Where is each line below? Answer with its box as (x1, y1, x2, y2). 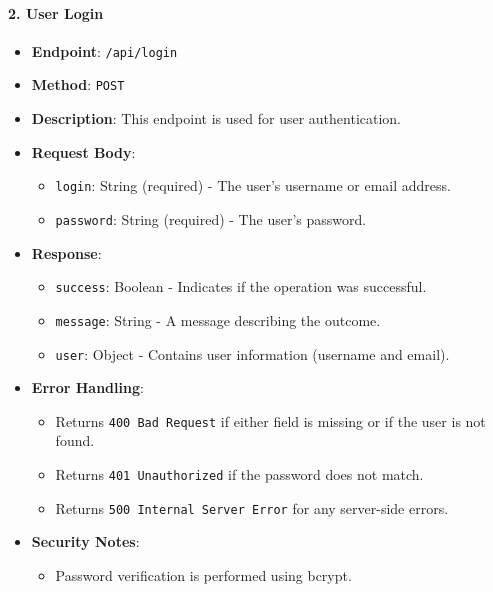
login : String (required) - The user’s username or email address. (55, 175, 451, 196)
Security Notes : (31, 531, 140, 552)
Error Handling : (31, 377, 144, 398)
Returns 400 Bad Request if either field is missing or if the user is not (55, 410, 486, 431)
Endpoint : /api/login (31, 40, 178, 61)
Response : (31, 242, 102, 263)
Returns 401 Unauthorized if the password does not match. (55, 464, 424, 485)
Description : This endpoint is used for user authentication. (31, 108, 402, 129)
